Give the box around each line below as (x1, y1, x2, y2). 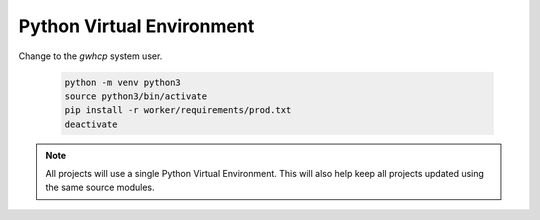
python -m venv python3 (64, 76, 182, 88)
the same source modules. (45, 181, 155, 194)
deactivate (64, 118, 118, 130)
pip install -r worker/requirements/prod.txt (64, 105, 292, 116)
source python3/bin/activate (64, 90, 208, 102)
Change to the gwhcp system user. (18, 50, 163, 62)
